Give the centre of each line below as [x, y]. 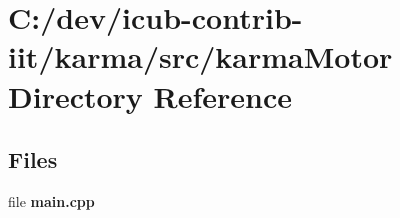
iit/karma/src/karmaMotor [200, 56]
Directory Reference [150, 95]
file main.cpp [51, 200]
